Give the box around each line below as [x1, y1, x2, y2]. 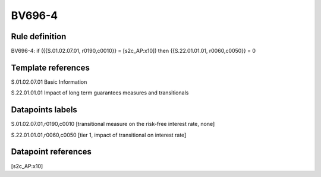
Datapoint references [11, 147, 92, 157]
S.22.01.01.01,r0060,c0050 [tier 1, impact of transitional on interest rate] [11, 131, 187, 138]
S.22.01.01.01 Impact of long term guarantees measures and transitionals [11, 89, 189, 96]
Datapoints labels [11, 105, 77, 115]
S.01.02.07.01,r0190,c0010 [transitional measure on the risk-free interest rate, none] [11, 121, 215, 128]
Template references [11, 62, 90, 72]
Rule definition [11, 31, 67, 42]
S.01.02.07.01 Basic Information [11, 78, 87, 86]
